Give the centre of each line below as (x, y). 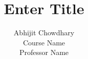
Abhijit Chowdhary (44, 33)
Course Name (44, 42)
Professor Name (44, 52)
